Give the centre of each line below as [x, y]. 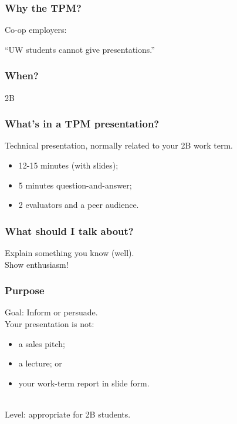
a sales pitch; [42, 343]
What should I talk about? [69, 230]
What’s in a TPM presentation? [82, 124]
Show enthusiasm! [37, 264]
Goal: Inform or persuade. [51, 312]
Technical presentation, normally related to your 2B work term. [119, 145]
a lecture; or [40, 363]
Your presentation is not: [50, 324]
